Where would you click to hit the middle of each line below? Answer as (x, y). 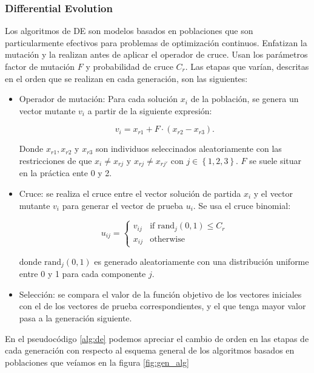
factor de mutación (40, 66)
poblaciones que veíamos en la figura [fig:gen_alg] (97, 362)
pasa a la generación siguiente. (75, 317)
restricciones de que (55, 160)
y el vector (273, 193)
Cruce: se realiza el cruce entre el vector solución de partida (130, 193)
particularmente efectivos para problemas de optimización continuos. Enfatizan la (156, 42)
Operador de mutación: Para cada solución (99, 99)
